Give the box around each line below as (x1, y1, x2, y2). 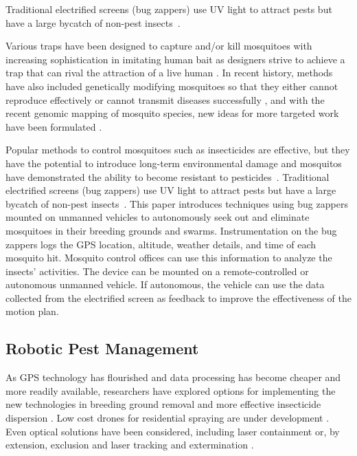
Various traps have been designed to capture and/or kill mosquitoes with (5, 39, 312, 53)
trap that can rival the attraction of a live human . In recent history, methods (5, 65, 333, 80)
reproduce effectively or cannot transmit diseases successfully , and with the (5, 92, 325, 107)
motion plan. (5, 304, 59, 318)
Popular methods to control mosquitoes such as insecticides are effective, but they (5, 142, 350, 157)
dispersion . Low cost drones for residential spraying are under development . (5, 411, 330, 425)
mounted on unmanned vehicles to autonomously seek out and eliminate (5, 210, 310, 224)
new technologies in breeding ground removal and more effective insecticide (5, 397, 321, 411)
